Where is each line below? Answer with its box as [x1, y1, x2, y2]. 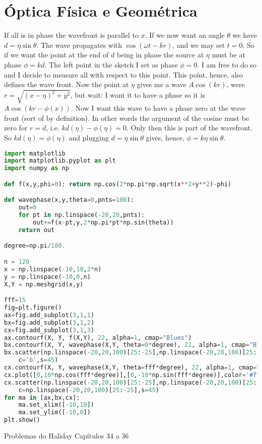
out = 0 [18, 204, 37, 211]
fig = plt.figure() [4, 304, 62, 312]
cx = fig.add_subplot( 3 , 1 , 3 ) [4, 326, 95, 334]
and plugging [69, 132, 109, 143]
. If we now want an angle [145, 30, 225, 40]
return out [18, 226, 55, 234]
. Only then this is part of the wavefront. [126, 122, 252, 133]
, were [226, 79, 245, 90]
